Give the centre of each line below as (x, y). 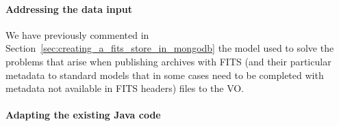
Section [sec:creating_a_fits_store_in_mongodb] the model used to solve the (170, 48)
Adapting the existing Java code (83, 115)
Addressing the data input (69, 9)
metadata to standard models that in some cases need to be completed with (165, 75)
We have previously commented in (77, 34)
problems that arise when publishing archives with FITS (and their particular (168, 61)
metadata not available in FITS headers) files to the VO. (125, 88)
